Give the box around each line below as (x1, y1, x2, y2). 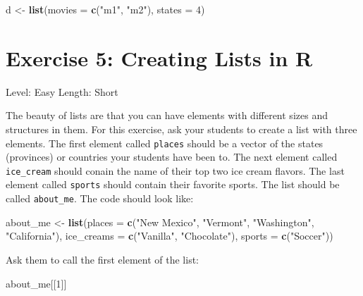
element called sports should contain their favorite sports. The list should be (6, 177, 340, 192)
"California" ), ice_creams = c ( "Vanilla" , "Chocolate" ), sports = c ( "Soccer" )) (6, 228, 333, 243)
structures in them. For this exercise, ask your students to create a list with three (6, 121, 357, 136)
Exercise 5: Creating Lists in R (6, 43, 313, 72)
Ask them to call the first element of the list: (6, 252, 199, 266)
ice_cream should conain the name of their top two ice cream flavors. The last (6, 163, 345, 178)
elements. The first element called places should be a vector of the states (6, 135, 324, 150)
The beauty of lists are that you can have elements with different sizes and (6, 108, 328, 123)
